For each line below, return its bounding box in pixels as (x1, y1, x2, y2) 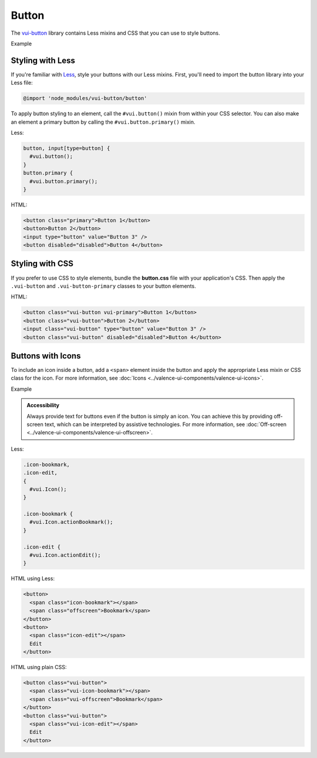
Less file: (11, 79, 33, 87)
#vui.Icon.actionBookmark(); (29, 518, 114, 526)
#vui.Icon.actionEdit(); (29, 552, 101, 558)
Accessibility (26, 402, 60, 409)
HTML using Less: (11, 575, 55, 582)
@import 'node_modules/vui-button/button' (23, 95, 147, 102)
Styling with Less (11, 55, 76, 65)
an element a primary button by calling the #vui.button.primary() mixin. (11, 118, 196, 125)
